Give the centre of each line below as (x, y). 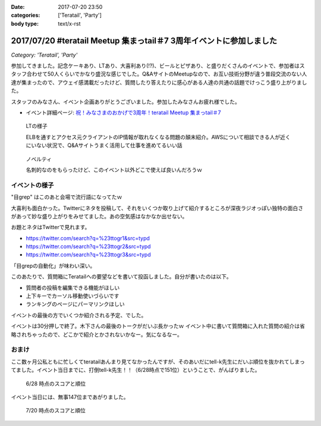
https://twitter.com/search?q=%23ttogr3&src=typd (88, 255)
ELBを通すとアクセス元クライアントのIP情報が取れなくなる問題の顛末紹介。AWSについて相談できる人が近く (158, 137)
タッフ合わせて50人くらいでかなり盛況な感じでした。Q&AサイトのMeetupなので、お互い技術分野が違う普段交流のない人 (159, 74)
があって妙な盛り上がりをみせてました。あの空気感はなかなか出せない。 (99, 216)
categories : (26, 15)
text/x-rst (69, 23)
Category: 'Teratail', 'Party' (44, 55)
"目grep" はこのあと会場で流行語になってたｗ (67, 197)
